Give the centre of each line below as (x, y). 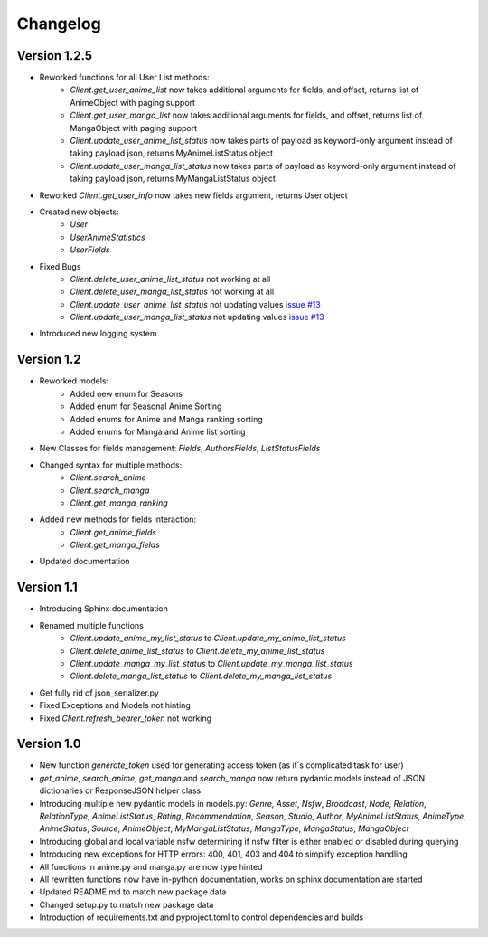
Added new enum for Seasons (126, 393)
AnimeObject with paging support (133, 102)
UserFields (90, 250)
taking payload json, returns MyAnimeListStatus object (171, 153)
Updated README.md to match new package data (133, 892)
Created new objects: (79, 212)
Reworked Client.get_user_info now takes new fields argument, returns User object (193, 195)
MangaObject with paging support (134, 128)
